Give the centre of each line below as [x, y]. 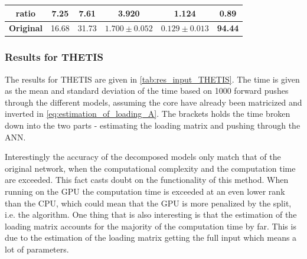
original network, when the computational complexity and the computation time [150, 168]
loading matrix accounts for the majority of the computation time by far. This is [151, 226]
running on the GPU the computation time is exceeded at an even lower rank [145, 191]
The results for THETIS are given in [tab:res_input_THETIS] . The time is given [152, 79]
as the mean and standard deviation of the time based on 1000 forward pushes [147, 91]
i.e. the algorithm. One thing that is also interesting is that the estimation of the [151, 214]
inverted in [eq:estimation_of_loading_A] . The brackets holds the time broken [148, 114]
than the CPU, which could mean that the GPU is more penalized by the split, [148, 203]
